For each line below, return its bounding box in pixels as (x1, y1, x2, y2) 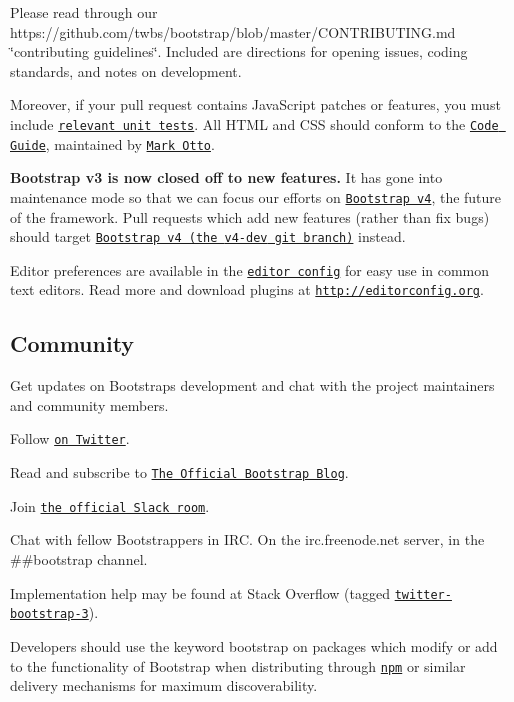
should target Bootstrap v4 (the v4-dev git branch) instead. (10, 226, 406, 247)
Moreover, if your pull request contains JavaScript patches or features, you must (10, 94, 501, 115)
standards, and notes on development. (10, 60, 242, 81)
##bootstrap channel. (10, 549, 148, 570)
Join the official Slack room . (10, 495, 210, 516)
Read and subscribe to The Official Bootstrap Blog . (10, 462, 349, 483)
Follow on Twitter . (10, 428, 130, 449)
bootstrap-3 (10, 607, 89, 622)
